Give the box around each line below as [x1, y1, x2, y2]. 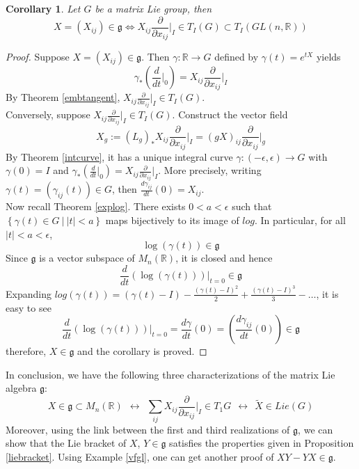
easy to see [6, 300, 51, 315]
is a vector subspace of [39, 251, 135, 265]
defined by [214, 49, 259, 64]
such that [232, 199, 272, 214]
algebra [6, 381, 37, 395]
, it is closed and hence [175, 251, 273, 265]
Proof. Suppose [6, 49, 70, 64]
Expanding [6, 286, 51, 301]
